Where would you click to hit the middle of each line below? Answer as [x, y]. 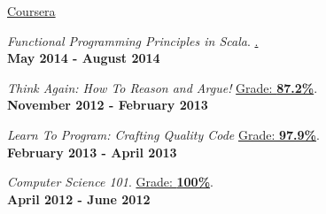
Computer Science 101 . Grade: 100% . [110, 182]
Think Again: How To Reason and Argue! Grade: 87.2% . [163, 87]
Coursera [31, 11]
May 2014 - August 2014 [84, 58]
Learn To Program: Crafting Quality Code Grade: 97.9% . [163, 134]
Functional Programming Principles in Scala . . [133, 40]
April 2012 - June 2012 [79, 199]
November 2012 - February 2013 [108, 105]
